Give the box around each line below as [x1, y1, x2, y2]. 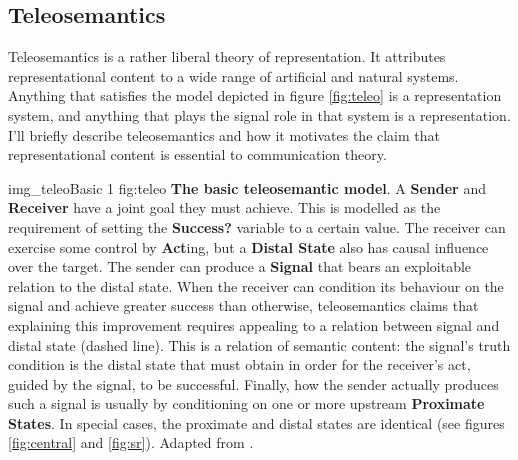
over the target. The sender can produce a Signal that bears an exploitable [8, 256, 472, 277]
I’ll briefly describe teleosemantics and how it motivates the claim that [8, 124, 441, 145]
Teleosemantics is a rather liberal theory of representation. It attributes [8, 46, 446, 67]
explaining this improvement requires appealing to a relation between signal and [8, 314, 500, 335]
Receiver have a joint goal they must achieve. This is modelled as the [8, 197, 441, 218]
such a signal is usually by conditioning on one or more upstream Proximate [8, 393, 485, 414]
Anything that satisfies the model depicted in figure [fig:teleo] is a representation [8, 85, 502, 106]
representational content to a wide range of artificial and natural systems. [8, 65, 459, 86]
